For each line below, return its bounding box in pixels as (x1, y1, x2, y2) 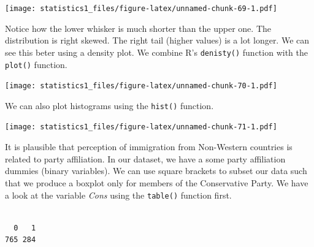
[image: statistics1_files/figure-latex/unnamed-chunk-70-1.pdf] (5, 82, 277, 91)
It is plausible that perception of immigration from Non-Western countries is (5, 140, 293, 153)
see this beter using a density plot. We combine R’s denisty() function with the (5, 45, 308, 58)
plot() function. (5, 58, 67, 70)
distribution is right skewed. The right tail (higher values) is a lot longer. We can (5, 34, 310, 47)
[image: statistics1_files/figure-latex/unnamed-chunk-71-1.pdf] (5, 123, 277, 132)
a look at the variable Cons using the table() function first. (5, 188, 232, 201)
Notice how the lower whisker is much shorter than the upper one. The (5, 21, 271, 34)
